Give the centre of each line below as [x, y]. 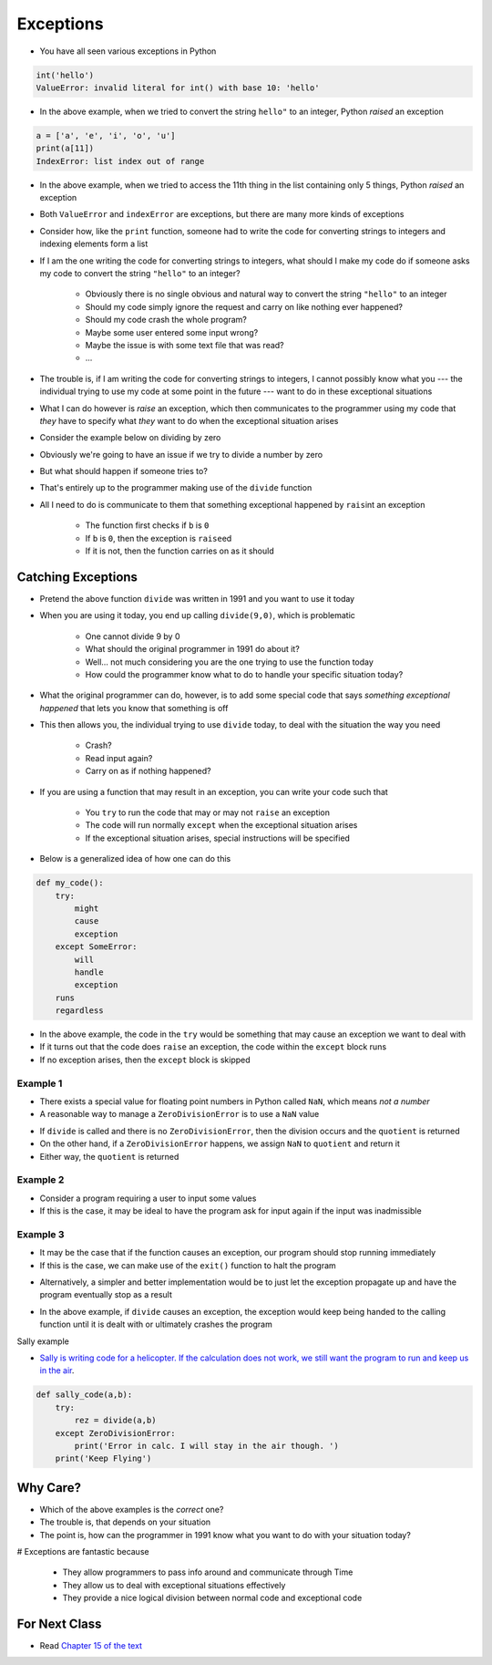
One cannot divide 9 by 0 [133, 636]
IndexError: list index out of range [120, 161]
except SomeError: [96, 947]
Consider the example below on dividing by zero [130, 438]
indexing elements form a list [94, 244]
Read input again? [119, 758]
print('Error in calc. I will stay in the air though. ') [206, 1446]
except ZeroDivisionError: [116, 1433]
